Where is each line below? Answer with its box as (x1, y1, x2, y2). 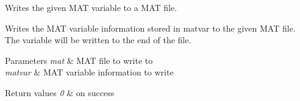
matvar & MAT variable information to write (5, 66, 174, 78)
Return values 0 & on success (5, 86, 115, 99)
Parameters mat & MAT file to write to (5, 54, 153, 66)
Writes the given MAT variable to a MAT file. (5, 1, 177, 13)
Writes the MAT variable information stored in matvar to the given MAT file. (5, 21, 296, 34)
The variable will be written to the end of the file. (5, 33, 191, 46)
